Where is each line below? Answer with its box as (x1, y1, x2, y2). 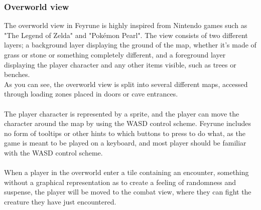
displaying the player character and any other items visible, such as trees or (4, 59, 236, 69)
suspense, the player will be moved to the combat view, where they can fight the (4, 186, 251, 197)
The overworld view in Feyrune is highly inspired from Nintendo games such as (4, 20, 247, 30)
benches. (4, 69, 30, 79)
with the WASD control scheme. (4, 147, 103, 157)
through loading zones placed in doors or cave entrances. (4, 88, 178, 99)
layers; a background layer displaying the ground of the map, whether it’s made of (4, 39, 256, 50)
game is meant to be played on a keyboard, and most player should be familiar (4, 137, 246, 148)
